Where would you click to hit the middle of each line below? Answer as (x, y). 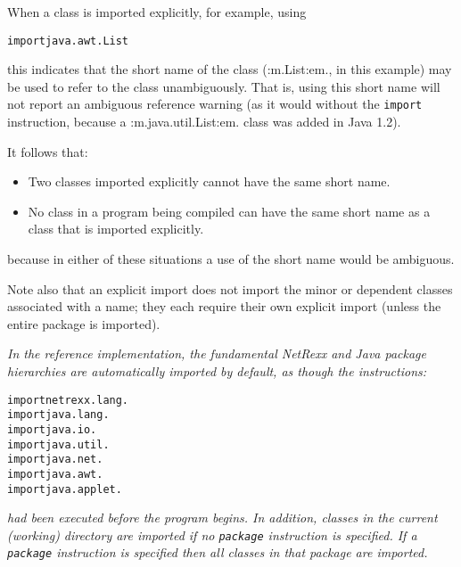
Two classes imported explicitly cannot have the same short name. (209, 181)
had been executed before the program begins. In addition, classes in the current (222, 518)
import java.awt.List (68, 41)
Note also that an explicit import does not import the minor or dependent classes (230, 288)
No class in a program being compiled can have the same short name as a (229, 211)
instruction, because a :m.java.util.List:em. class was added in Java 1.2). (204, 122)
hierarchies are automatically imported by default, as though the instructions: (217, 371)
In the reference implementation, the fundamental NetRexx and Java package (217, 353)
